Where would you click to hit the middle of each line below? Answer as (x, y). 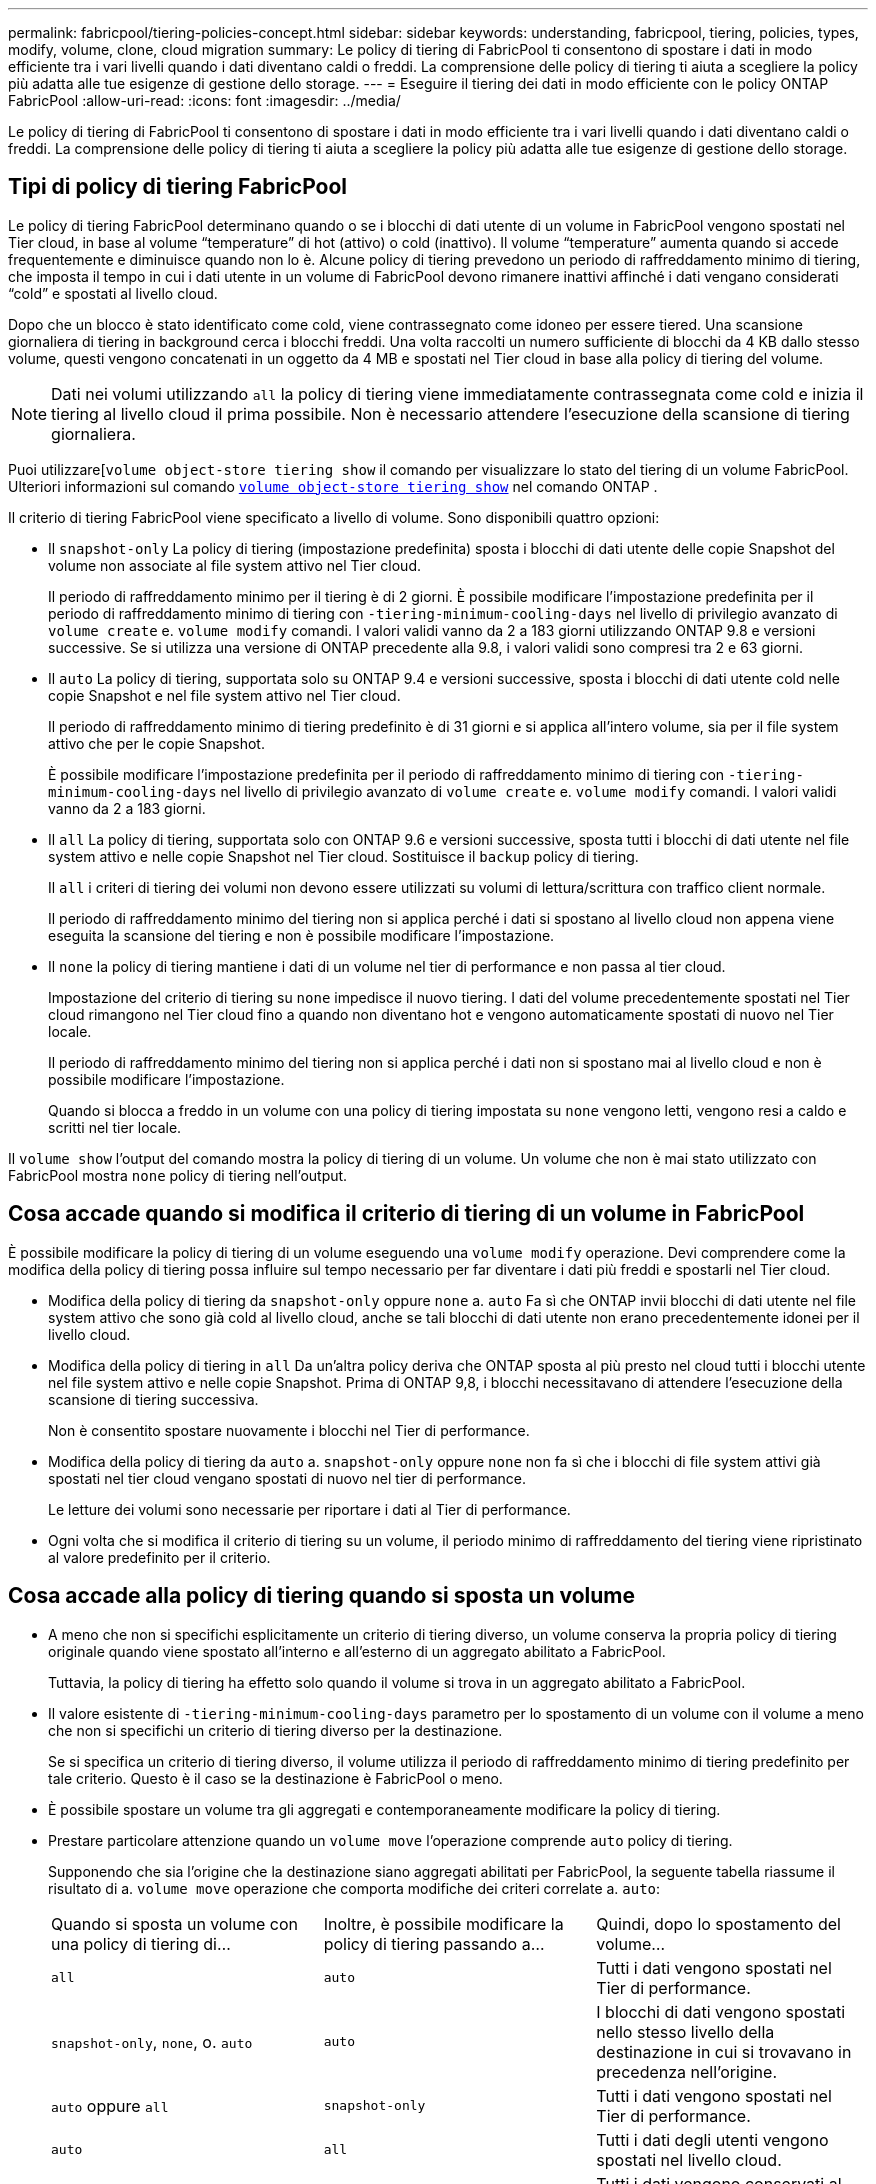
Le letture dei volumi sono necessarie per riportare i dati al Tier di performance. (309, 1509)
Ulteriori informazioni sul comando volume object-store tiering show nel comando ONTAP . (333, 486)
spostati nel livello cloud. (689, 2159)
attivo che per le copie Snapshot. (156, 743)
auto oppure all (110, 2105)
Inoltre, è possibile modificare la (443, 1923)
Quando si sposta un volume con (174, 1923)
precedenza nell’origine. (686, 2071)
